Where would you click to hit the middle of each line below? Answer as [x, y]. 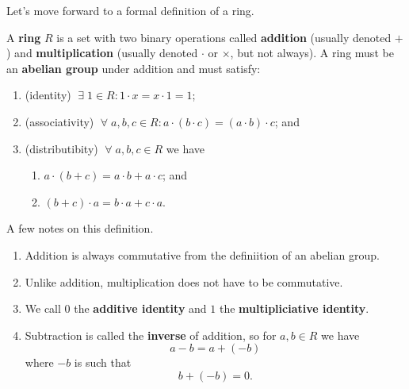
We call [43, 308]
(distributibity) [61, 148]
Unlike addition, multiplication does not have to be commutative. [184, 281]
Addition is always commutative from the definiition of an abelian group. [202, 254]
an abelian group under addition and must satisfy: [134, 68]
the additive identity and [140, 308]
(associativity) [59, 121]
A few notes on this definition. [80, 228]
